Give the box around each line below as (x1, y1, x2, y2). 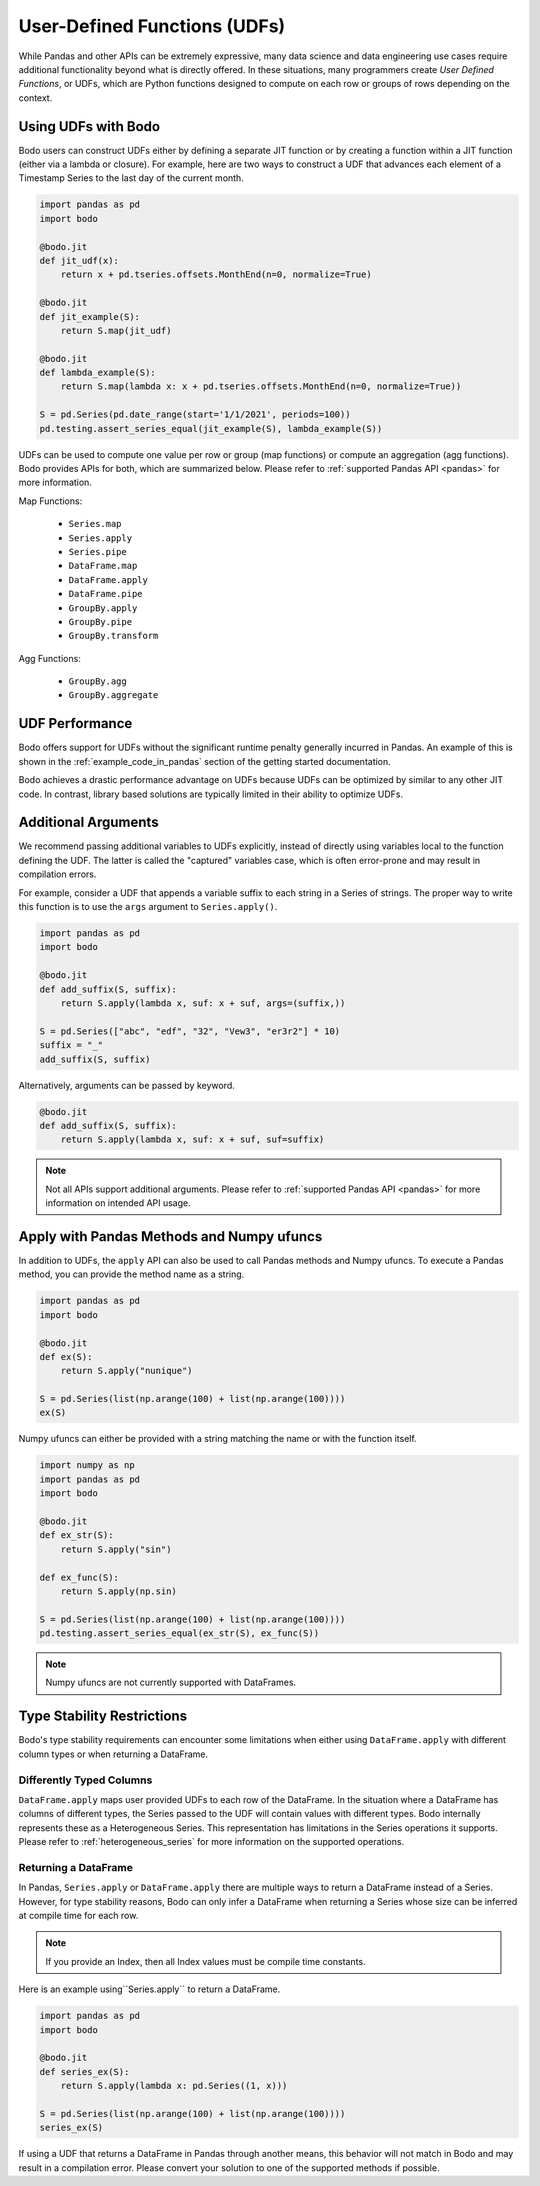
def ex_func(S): (39, 1571, 120, 1583)
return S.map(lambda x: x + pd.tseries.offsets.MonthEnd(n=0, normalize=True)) (60, 381, 462, 392)
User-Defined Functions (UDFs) (18, 15, 286, 37)
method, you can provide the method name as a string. (18, 1268, 245, 1280)
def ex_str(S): (39, 1530, 114, 1541)
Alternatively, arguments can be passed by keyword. (18, 1079, 235, 1091)
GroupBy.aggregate (68, 690, 159, 701)
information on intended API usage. (45, 1197, 192, 1209)
